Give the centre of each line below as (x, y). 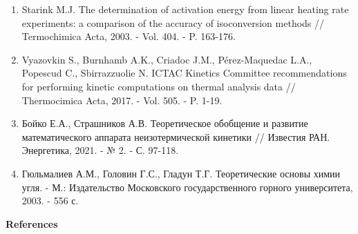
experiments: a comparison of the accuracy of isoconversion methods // (173, 22)
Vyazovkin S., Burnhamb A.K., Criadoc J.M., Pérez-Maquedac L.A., (167, 59)
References (32, 223)
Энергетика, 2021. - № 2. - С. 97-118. (100, 150)
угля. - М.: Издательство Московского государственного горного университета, (187, 187)
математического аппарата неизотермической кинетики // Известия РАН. (176, 136)
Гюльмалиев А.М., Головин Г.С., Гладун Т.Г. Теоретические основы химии (181, 173)
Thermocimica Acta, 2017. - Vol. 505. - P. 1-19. (122, 100)
